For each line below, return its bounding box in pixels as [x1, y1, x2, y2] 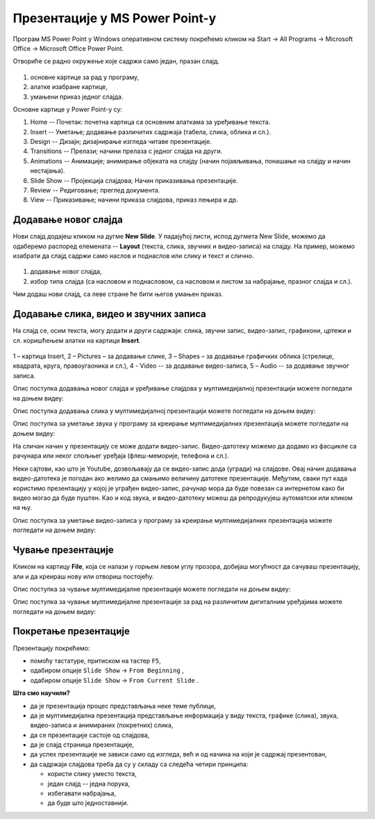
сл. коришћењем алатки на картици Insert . [12, 336, 141, 344]
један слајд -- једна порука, [47, 779, 131, 788]
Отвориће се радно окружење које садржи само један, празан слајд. [12, 57, 220, 65]
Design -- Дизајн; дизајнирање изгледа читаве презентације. [30, 138, 212, 146]
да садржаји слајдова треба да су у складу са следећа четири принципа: [30, 760, 249, 768]
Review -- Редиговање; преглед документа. [30, 186, 160, 195]
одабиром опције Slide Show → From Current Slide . [30, 676, 199, 684]
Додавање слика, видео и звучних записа [12, 308, 206, 320]
